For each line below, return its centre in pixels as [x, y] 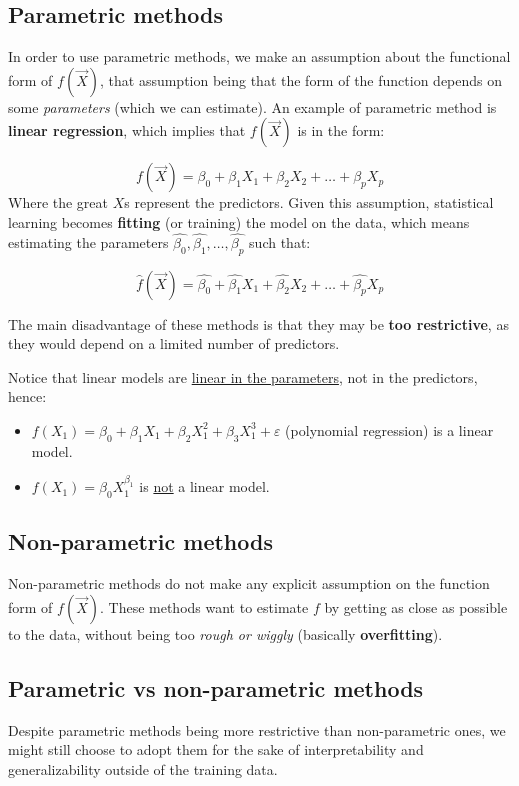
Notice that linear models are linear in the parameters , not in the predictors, [243, 376]
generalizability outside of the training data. [143, 768]
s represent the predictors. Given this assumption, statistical [309, 202]
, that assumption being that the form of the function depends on [301, 79]
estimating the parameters [88, 241]
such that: [280, 241]
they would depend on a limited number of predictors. [174, 343]
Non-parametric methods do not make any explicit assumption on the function [249, 583]
